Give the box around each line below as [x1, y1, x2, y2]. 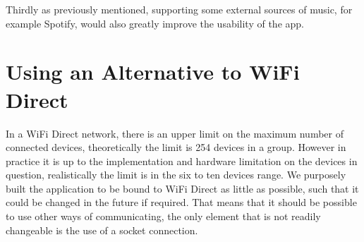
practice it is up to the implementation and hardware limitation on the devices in [6, 153, 358, 168]
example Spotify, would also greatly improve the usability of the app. [6, 16, 304, 30]
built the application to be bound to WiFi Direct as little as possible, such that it [6, 181, 359, 195]
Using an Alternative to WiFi [6, 57, 300, 86]
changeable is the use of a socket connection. [6, 222, 198, 237]
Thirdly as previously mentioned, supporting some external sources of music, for [6, 2, 353, 16]
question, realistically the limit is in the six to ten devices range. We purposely [6, 167, 346, 182]
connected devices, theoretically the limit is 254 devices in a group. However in [6, 140, 346, 155]
